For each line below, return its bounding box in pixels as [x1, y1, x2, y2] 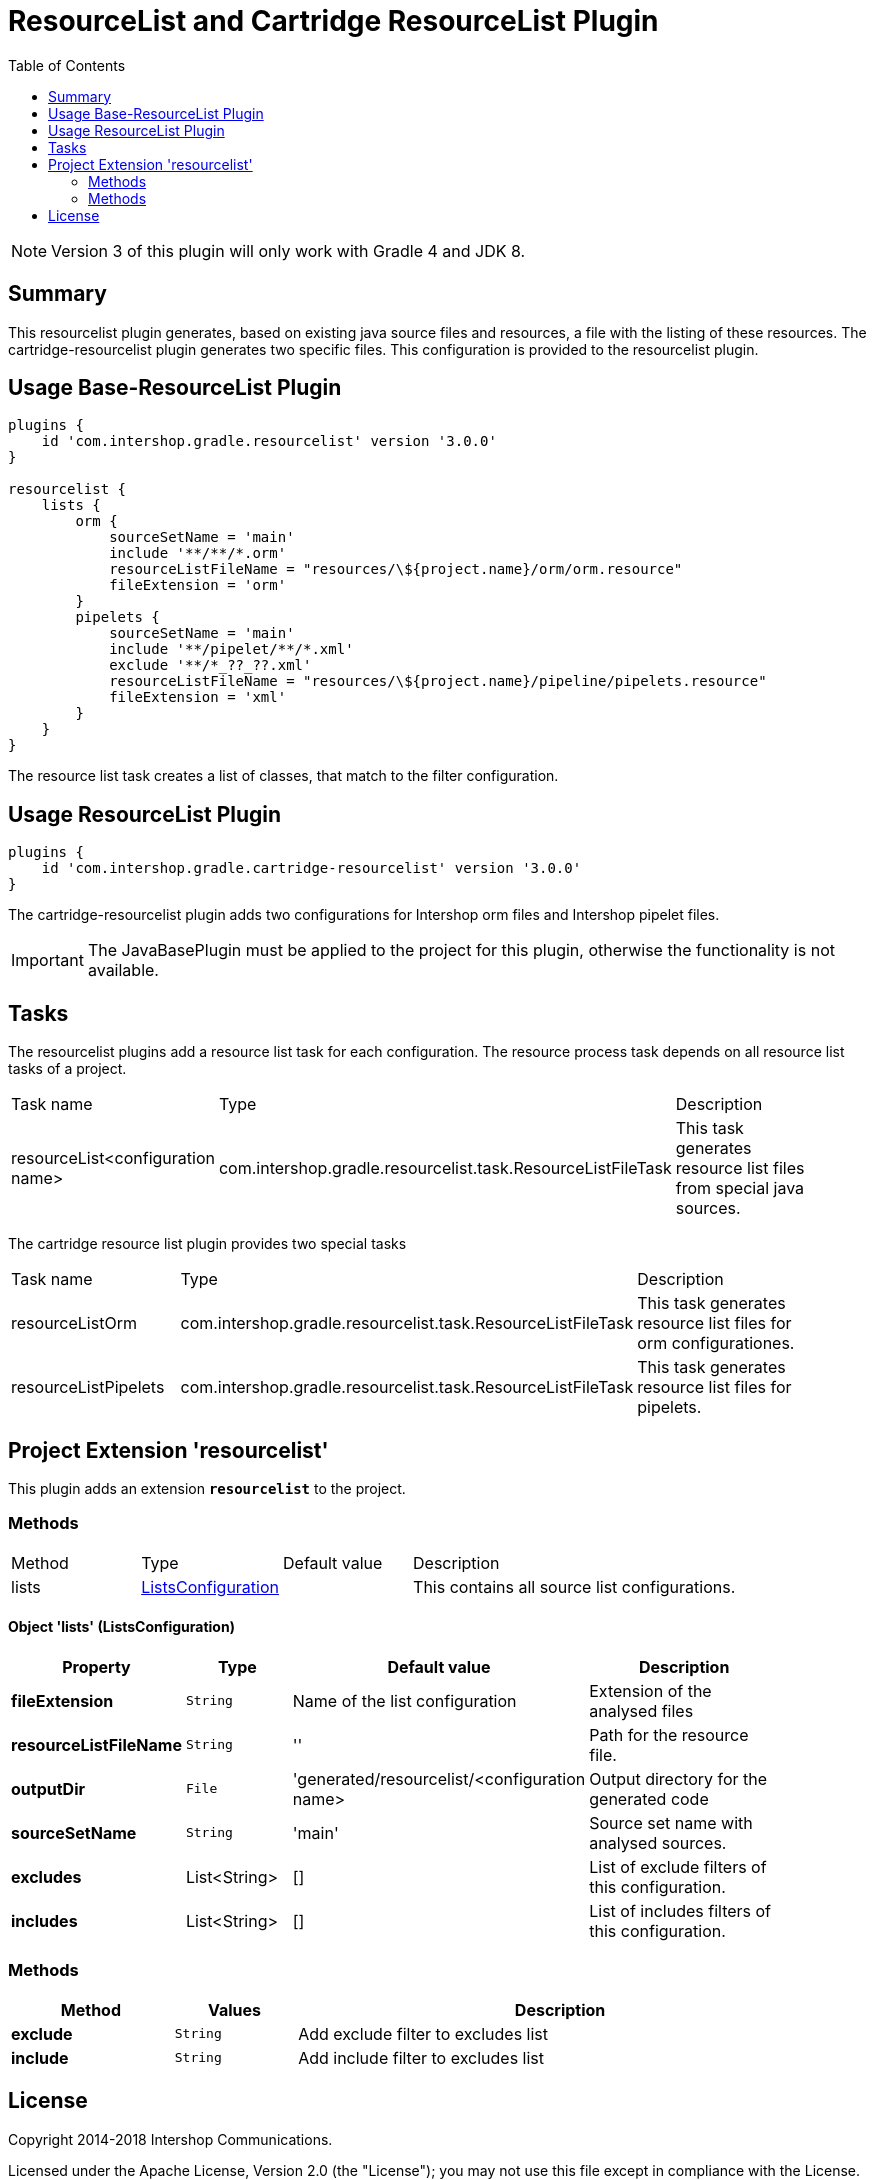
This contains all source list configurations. [413, 1576, 736, 1597]
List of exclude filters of [589, 1856, 767, 1877]
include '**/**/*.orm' [109, 545, 287, 562]
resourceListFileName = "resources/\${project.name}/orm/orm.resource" [109, 561, 683, 578]
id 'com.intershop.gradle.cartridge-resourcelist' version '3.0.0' [41, 860, 582, 877]
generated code [589, 1788, 709, 1809]
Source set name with [589, 1812, 753, 1833]
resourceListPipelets [11, 1377, 165, 1398]
